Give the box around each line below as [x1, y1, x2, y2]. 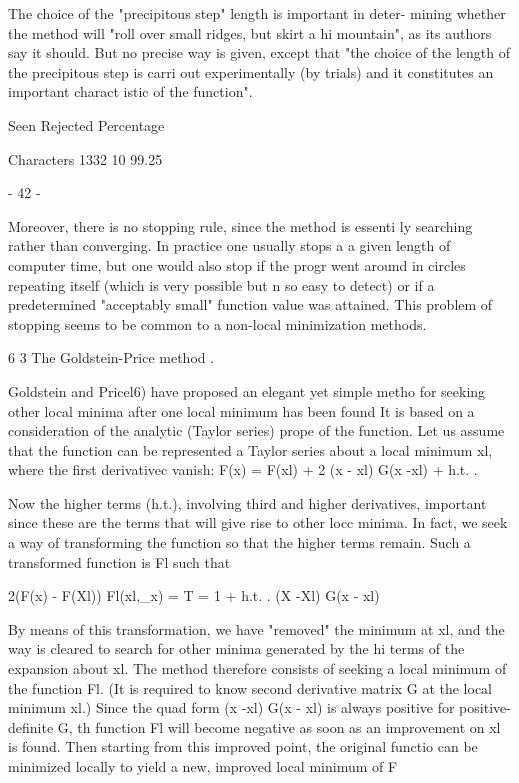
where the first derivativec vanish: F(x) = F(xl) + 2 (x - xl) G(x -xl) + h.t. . [8, 459, 478, 480]
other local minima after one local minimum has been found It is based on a [8, 400, 475, 421]
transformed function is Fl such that [8, 551, 231, 572]
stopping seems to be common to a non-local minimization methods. [8, 313, 427, 334]
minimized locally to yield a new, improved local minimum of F [8, 756, 398, 776]
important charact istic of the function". [8, 81, 253, 102]
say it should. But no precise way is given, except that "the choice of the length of [8, 42, 510, 63]
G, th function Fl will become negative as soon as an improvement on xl [57, 716, 501, 737]
